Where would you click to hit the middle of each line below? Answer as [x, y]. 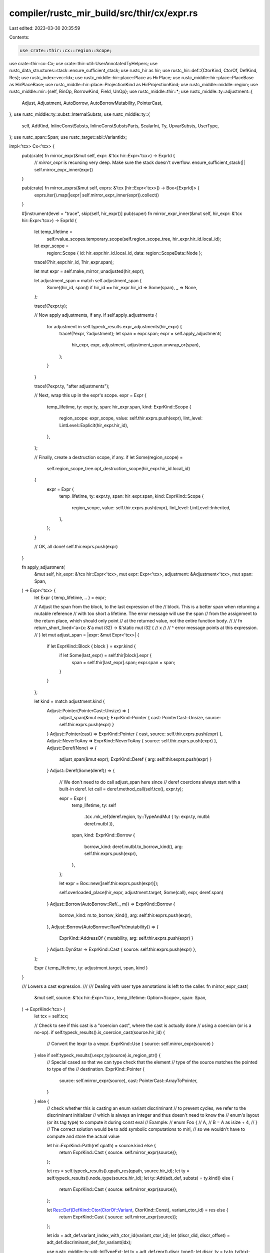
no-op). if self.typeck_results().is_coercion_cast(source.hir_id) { [99, 1032]
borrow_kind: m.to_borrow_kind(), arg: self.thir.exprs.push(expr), [126, 915]
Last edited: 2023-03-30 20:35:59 [45, 28]
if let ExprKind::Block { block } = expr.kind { [91, 646]
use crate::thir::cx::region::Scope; [66, 50]
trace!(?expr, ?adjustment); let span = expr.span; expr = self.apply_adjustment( [140, 334]
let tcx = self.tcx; [51, 1016]
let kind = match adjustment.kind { [69, 701]
